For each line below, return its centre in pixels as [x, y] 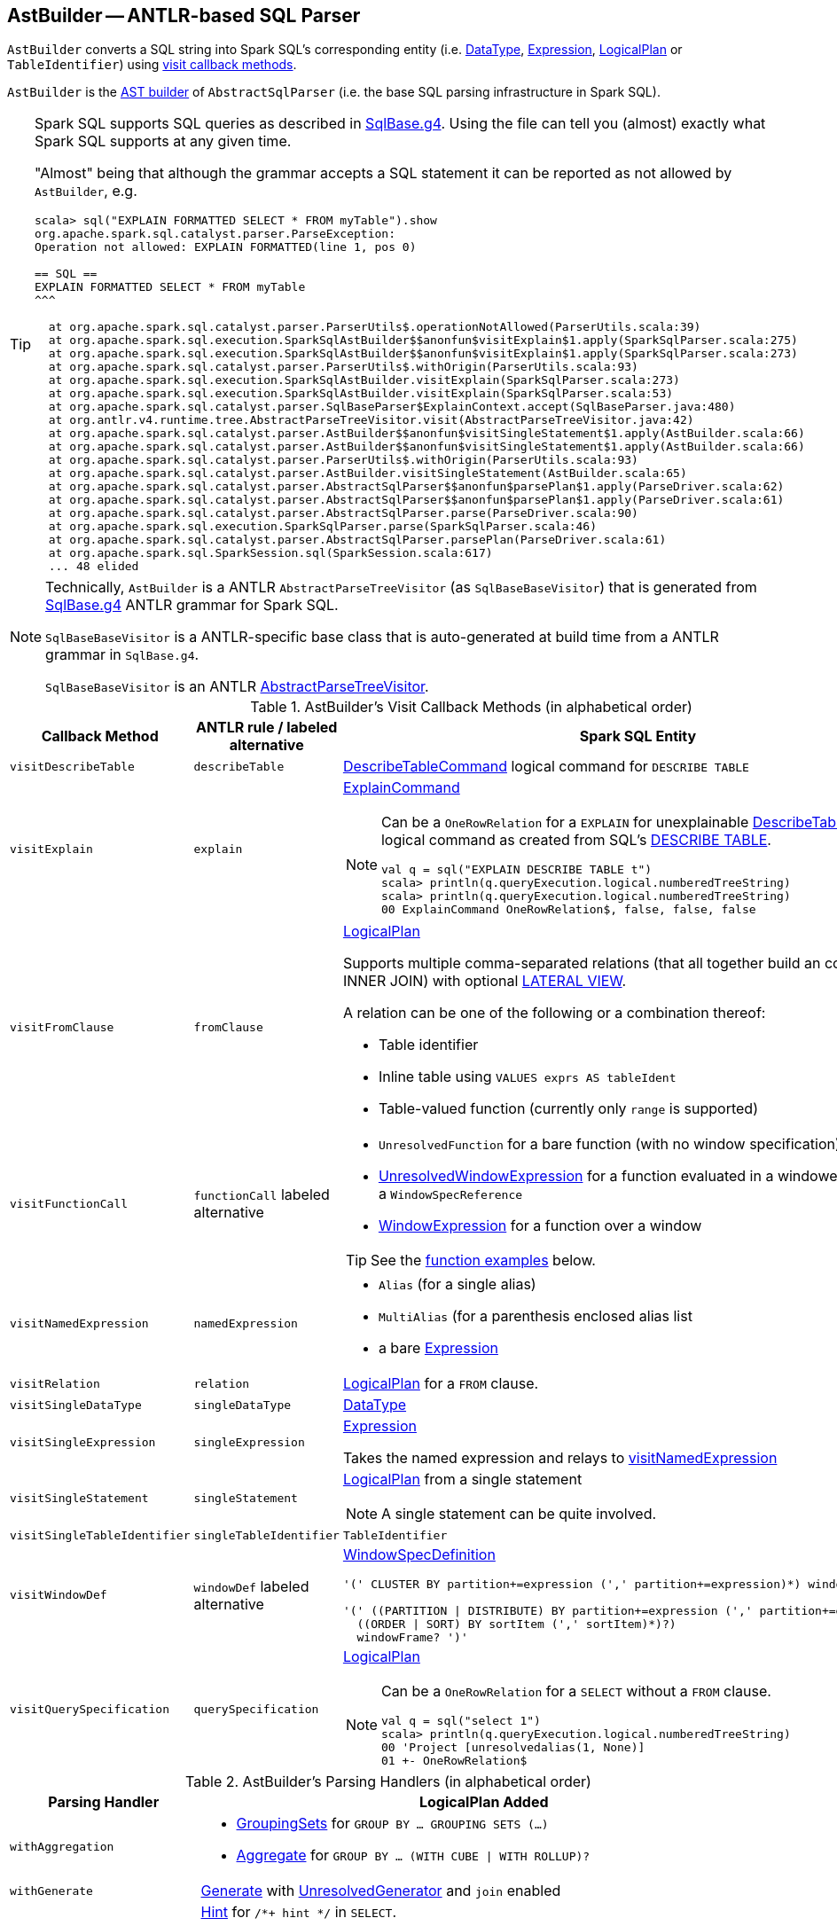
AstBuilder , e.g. [86, 191]
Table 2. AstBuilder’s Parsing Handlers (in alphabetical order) [388, 1782]
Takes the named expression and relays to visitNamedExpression [560, 1458]
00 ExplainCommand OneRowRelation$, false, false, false [568, 910]
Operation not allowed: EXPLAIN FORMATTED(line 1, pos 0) [226, 247]
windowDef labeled [251, 1586]
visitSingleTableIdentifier [100, 1536]
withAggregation [62, 1846]
